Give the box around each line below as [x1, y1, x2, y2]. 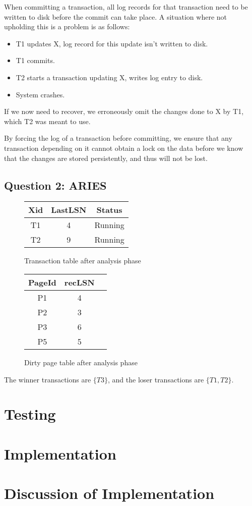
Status [96, 204, 122, 216]
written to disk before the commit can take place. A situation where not [4, 11, 227, 22]
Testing [4, 404, 56, 424]
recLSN [64, 276, 95, 288]
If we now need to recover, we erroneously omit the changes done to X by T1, [4, 106, 244, 117]
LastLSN [51, 204, 87, 216]
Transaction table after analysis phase [24, 255, 141, 266]
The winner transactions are [4, 374, 91, 384]
